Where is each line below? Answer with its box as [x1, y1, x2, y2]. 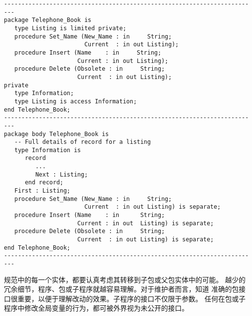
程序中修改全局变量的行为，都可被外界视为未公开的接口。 [4, 303, 189, 313]
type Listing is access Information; [14, 98, 137, 105]
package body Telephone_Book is [4, 130, 109, 138]
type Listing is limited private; [14, 24, 126, 32]
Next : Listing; [35, 171, 88, 178]
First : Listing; [14, 187, 71, 195]
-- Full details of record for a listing [14, 138, 151, 146]
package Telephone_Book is [4, 17, 91, 24]
